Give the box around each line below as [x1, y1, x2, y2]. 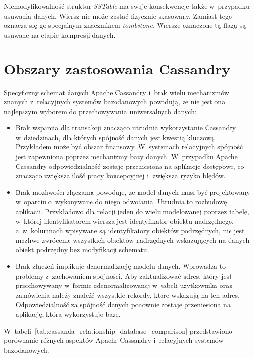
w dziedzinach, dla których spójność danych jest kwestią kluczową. [15, 132, 216, 142]
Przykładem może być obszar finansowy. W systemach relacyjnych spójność [15, 142, 243, 152]
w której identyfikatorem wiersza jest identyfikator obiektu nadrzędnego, [15, 215, 234, 226]
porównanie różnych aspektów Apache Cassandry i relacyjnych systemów [4, 335, 224, 345]
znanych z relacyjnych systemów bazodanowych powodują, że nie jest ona [4, 96, 226, 107]
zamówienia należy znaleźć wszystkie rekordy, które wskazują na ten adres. [15, 289, 240, 300]
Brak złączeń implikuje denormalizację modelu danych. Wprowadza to [15, 261, 226, 271]
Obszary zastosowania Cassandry [4, 58, 231, 78]
